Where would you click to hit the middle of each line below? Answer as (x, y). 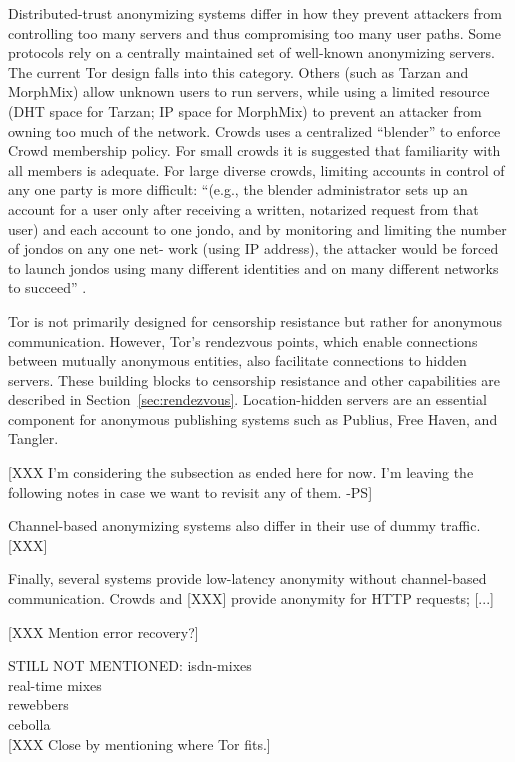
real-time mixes (55, 684)
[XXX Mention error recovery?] (103, 631)
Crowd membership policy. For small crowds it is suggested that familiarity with (254, 150)
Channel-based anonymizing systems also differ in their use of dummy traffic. (244, 525)
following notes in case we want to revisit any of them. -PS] (190, 491)
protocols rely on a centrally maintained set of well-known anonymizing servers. (251, 52)
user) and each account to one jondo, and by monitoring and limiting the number (257, 228)
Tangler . (33, 438)
